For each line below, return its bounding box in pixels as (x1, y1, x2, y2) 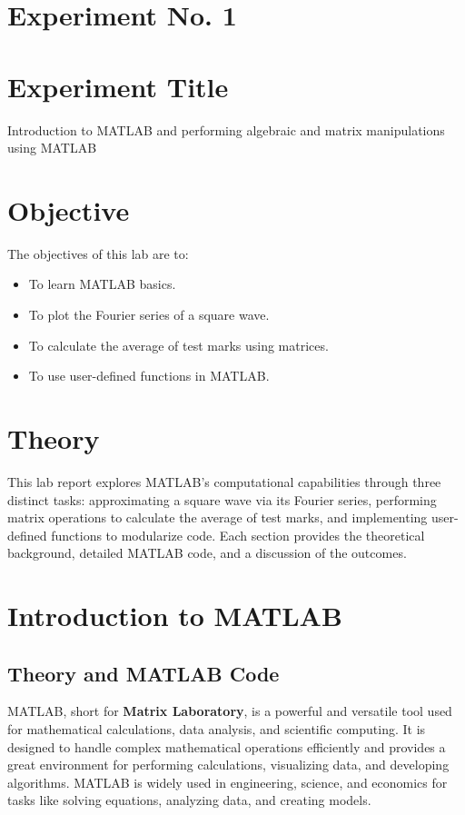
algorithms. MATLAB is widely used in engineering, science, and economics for (7, 772, 448, 791)
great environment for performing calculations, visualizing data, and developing (7, 755, 450, 774)
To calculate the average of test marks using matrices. (28, 335, 329, 354)
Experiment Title (7, 67, 229, 104)
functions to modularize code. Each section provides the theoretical (51, 525, 425, 544)
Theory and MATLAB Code (7, 659, 280, 687)
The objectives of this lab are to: (7, 244, 189, 263)
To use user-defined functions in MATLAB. (28, 366, 270, 385)
